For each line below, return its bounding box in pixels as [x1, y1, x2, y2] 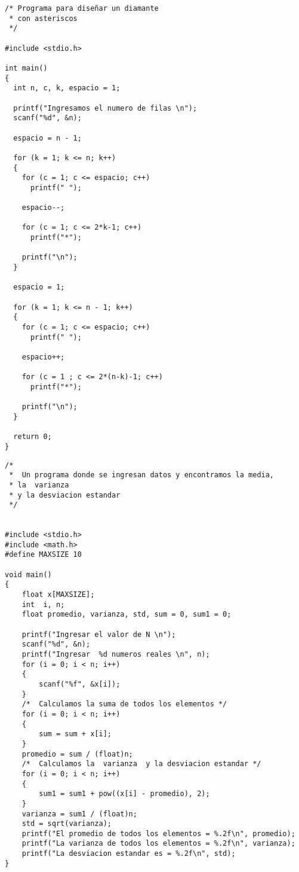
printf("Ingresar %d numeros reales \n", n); [21, 650, 210, 658]
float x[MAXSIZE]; [21, 590, 95, 599]
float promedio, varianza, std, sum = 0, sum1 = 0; [21, 610, 232, 619]
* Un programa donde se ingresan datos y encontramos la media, [9, 471, 275, 480]
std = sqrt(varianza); [21, 819, 112, 828]
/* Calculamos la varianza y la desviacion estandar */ [21, 760, 261, 769]
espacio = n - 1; [13, 133, 82, 142]
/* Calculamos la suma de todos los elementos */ [21, 700, 227, 709]
